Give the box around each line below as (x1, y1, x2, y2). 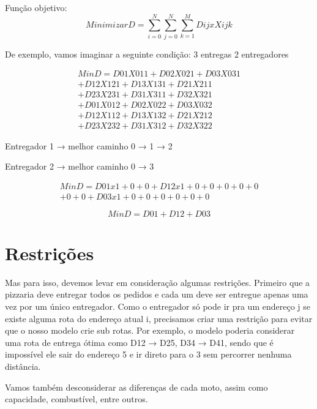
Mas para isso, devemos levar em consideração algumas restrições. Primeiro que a (5, 276, 310, 288)
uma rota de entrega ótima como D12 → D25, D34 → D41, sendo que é (5, 336, 274, 348)
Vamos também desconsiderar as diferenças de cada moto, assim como (5, 380, 268, 393)
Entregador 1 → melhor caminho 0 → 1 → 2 (5, 139, 173, 152)
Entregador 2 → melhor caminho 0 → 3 (5, 160, 154, 173)
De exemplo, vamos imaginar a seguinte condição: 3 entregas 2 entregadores (5, 47, 289, 60)
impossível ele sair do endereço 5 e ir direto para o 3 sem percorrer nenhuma (5, 348, 292, 361)
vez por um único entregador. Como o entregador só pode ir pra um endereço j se (5, 300, 310, 313)
